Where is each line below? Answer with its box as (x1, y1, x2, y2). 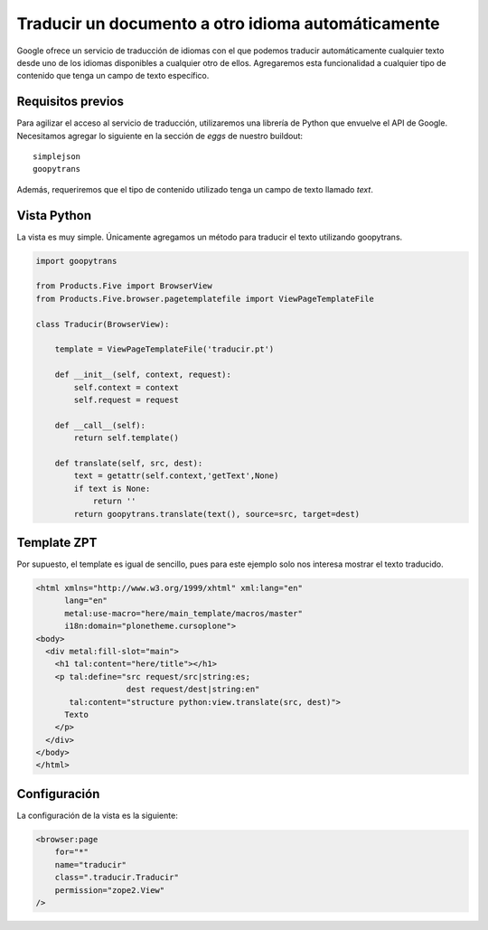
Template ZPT (16, 534, 98, 550)
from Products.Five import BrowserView (35, 281, 212, 291)
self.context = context (73, 382, 180, 392)
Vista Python (16, 208, 92, 223)
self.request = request (73, 394, 180, 405)
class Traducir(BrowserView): (35, 319, 170, 329)
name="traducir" (54, 860, 127, 869)
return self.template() (73, 433, 180, 443)
